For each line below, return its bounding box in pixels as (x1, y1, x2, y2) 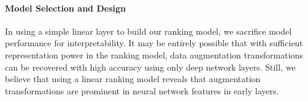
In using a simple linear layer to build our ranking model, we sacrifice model (5, 24, 292, 37)
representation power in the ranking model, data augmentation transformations (5, 48, 303, 61)
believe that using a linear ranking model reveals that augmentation (5, 72, 261, 85)
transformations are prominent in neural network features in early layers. (5, 84, 279, 97)
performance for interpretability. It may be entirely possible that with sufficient (5, 37, 303, 49)
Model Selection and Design (5, 1, 126, 14)
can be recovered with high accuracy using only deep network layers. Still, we (5, 60, 296, 73)
